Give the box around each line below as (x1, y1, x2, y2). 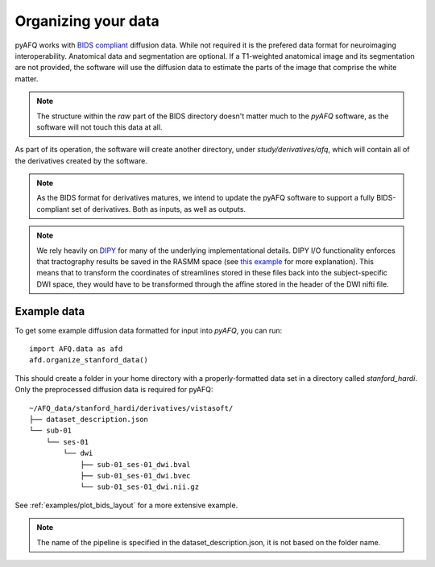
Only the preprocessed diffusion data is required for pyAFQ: (14, 385, 213, 395)
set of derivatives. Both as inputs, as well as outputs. (71, 204, 246, 213)
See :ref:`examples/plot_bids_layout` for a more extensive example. (14, 500, 238, 510)
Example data (14, 304, 85, 318)
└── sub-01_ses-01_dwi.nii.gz (80, 482, 200, 491)
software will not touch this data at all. (36, 122, 163, 132)
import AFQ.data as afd (29, 345, 123, 354)
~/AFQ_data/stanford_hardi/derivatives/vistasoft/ (29, 404, 234, 412)
